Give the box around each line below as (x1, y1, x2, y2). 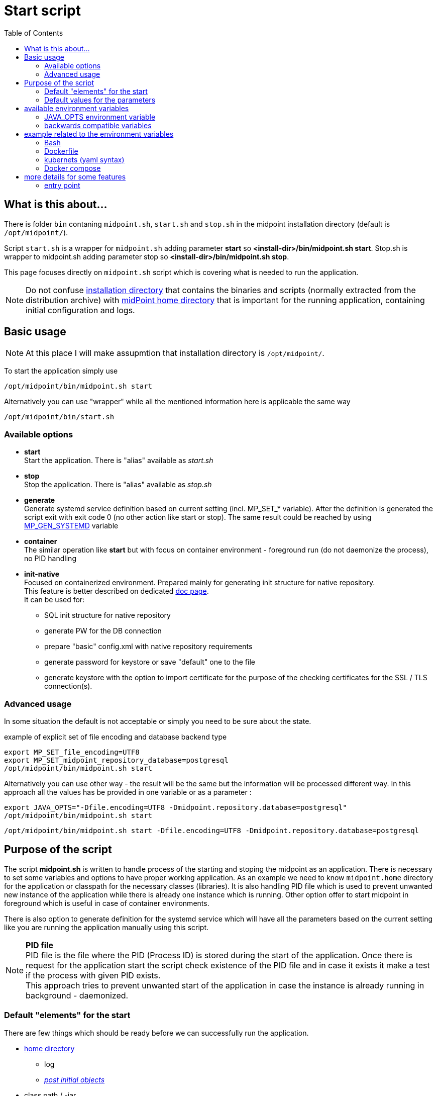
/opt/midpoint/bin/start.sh (4, 413, 115, 421)
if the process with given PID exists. (26, 970, 161, 980)
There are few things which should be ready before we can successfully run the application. (4, 1028, 309, 1037)
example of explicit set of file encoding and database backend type (4, 732, 227, 741)
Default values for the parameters (44, 95, 156, 104)
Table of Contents (4, 28, 63, 37)
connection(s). (44, 682, 92, 691)
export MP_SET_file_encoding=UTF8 (4, 748, 140, 756)
